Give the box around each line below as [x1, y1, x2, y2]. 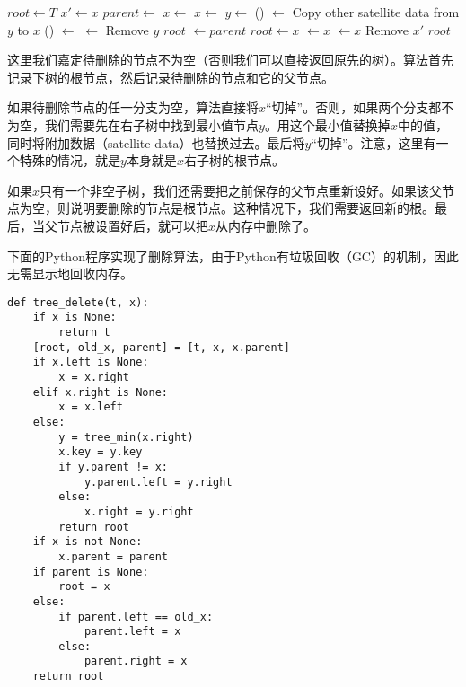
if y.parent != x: [58, 460, 168, 473]
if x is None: [32, 311, 117, 324]
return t [58, 326, 110, 339]
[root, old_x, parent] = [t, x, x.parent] [32, 340, 290, 354]
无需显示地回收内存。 [7, 264, 133, 283]
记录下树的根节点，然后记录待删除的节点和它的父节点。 [7, 67, 334, 86]
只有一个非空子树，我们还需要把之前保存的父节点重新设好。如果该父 [40, 181, 443, 199]
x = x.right [58, 371, 130, 383]
